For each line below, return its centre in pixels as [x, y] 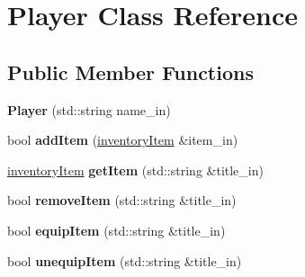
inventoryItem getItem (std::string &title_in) [135, 170]
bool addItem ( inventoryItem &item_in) [123, 140]
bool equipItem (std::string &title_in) [117, 230]
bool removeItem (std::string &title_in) [122, 200]
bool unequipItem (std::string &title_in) [125, 260]
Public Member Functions [130, 71]
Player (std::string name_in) [89, 109]
